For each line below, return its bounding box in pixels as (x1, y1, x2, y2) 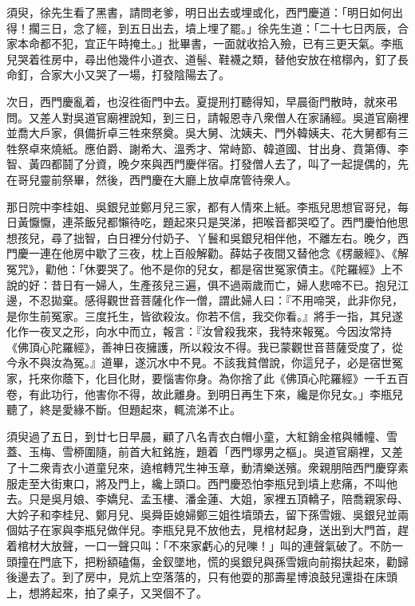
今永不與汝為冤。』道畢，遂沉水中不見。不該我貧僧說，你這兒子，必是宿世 (6, 354, 392, 371)
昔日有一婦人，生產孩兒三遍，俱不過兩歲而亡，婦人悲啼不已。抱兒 (50, 276, 397, 293)
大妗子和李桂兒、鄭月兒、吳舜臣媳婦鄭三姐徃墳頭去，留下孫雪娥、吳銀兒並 (6, 506, 397, 522)
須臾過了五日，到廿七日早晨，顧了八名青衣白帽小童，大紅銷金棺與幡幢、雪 (6, 427, 397, 444)
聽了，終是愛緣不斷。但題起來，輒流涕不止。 (6, 401, 241, 418)
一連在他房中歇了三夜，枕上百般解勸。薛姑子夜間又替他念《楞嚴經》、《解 (28, 245, 409, 262)
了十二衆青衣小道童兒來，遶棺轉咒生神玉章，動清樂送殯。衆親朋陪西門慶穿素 (6, 459, 409, 476)
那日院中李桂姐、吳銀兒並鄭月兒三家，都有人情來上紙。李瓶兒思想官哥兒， (6, 198, 397, 214)
